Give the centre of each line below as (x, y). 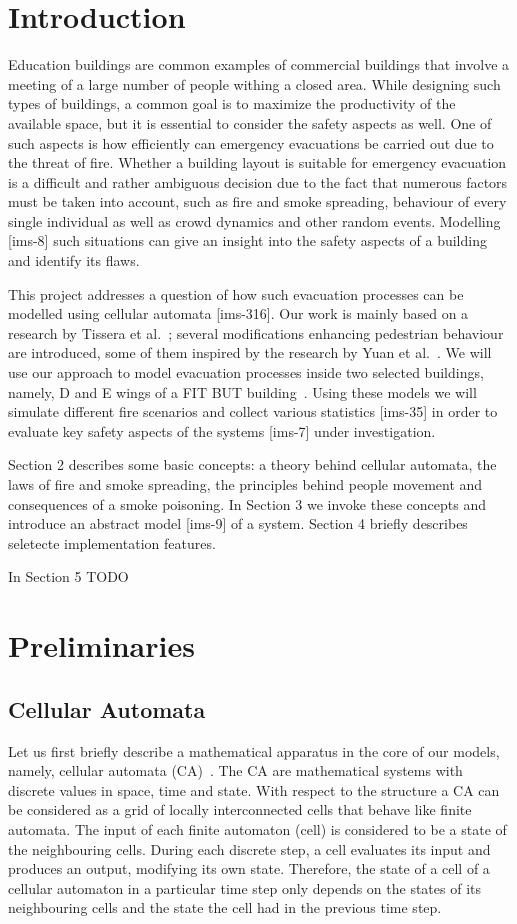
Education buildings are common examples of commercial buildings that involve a (259, 64)
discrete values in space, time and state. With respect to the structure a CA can (254, 789)
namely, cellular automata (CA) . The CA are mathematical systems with (235, 770)
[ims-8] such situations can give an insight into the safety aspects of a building (247, 240)
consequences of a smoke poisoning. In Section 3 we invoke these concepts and (247, 503)
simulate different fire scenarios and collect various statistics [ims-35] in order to (253, 411)
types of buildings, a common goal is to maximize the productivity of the (232, 103)
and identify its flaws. (74, 260)
